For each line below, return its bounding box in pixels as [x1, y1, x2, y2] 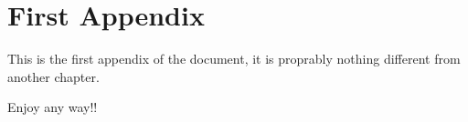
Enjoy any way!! [7, 97, 98, 117]
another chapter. [7, 66, 100, 86]
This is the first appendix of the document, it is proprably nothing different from [7, 49, 461, 68]
